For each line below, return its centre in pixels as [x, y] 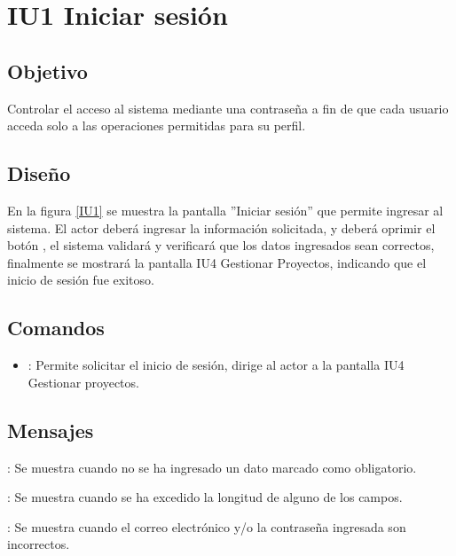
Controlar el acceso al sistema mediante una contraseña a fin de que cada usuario [228, 108]
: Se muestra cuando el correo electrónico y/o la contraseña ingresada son [207, 526]
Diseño [39, 173]
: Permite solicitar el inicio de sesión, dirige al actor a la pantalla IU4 [216, 365]
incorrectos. [39, 544]
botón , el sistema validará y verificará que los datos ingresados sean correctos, [221, 245]
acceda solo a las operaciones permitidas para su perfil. [157, 125]
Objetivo [47, 70]
